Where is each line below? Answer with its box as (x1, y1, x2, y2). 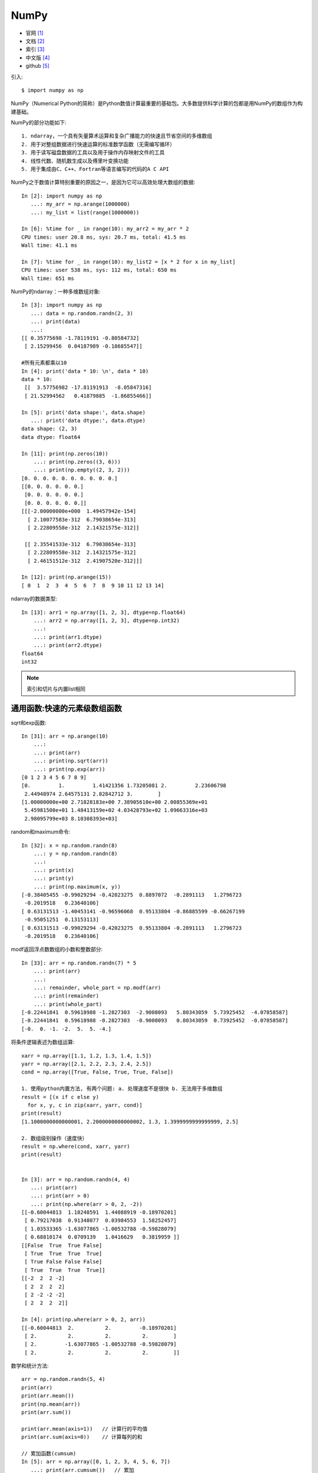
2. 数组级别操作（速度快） (21, 1135, 88, 1141)
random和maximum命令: (11, 828, 71, 835)
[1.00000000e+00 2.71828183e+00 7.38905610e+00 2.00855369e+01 (21, 799, 208, 805)
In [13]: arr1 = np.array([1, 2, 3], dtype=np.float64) (21, 609, 186, 616)
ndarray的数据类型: (11, 595, 58, 602)
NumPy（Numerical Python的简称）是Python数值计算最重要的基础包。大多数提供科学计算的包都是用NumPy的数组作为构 (11, 100, 303, 107)
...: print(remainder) (33, 993, 100, 999)
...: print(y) (33, 875, 75, 882)
